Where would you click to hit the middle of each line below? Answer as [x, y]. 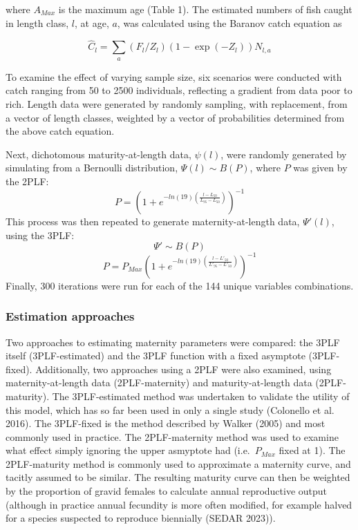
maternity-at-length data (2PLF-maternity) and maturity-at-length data [159, 382]
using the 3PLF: [40, 235]
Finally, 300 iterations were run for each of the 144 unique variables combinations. [180, 285]
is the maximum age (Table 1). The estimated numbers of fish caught [205, 9]
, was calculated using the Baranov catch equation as [229, 22]
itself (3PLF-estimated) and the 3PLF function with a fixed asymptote [156, 356]
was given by [320, 168]
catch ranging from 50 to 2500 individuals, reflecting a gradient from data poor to [179, 90]
